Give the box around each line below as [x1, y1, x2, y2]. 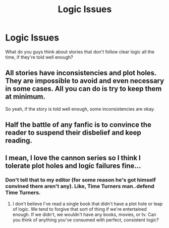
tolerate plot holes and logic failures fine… [5, 161, 141, 170]
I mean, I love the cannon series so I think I [5, 153, 141, 162]
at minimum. [5, 93, 45, 101]
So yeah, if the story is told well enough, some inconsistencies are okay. [5, 106, 155, 112]
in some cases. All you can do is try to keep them [5, 84, 162, 93]
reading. [5, 136, 33, 145]
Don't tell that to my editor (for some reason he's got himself [5, 176, 156, 184]
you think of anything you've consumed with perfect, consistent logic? [12, 216, 159, 223]
